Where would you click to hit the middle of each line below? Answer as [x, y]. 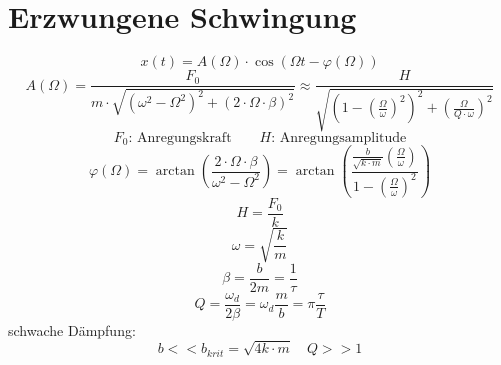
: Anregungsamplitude [339, 137]
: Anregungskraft [180, 137]
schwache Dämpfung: [72, 329]
